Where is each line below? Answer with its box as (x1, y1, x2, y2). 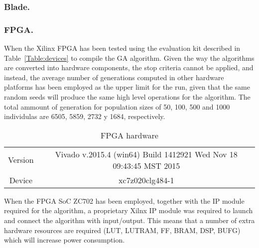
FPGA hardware (101, 129, 158, 141)
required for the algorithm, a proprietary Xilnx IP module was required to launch (4, 205, 253, 216)
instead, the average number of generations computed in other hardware (4, 72, 224, 82)
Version (8, 154, 34, 166)
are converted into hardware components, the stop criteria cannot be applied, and (4, 62, 254, 73)
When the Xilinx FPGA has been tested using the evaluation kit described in (4, 43, 241, 53)
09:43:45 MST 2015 (113, 159, 180, 171)
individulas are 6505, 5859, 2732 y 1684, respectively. (4, 111, 165, 122)
